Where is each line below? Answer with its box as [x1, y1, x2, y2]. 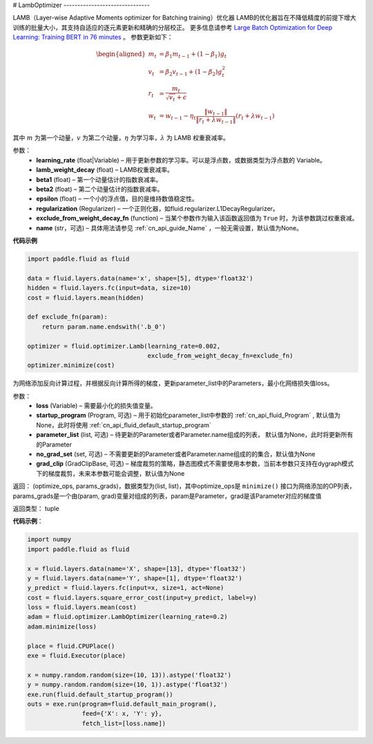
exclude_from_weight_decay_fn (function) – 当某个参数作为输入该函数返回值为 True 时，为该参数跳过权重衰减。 [36, 214, 358, 223]
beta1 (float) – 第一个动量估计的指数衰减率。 [36, 175, 162, 183]
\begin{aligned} [95, 50, 146, 58]
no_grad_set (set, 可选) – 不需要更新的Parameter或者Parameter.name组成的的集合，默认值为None [36, 450, 316, 458]
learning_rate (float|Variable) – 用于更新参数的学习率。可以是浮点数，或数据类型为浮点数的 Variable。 [36, 156, 326, 164]
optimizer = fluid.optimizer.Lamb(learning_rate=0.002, [27, 342, 221, 350]
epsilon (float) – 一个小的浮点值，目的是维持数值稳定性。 [36, 194, 198, 203]
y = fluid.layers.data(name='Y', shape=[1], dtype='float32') [27, 574, 242, 582]
